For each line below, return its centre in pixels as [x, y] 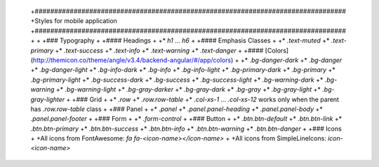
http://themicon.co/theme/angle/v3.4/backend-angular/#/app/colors [132, 60]
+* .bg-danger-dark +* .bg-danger [291, 60]
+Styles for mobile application [74, 21]
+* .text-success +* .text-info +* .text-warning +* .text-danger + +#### [159, 50]
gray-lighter [48, 99]
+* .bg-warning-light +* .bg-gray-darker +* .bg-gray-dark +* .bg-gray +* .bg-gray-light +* [188, 89]
